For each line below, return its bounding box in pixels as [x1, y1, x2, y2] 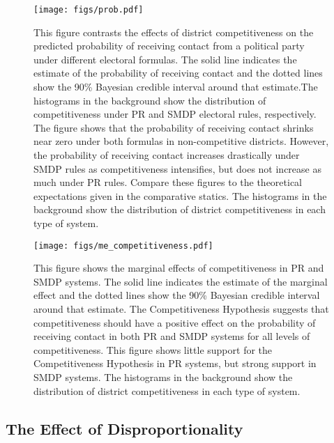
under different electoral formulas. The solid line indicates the [33, 52, 297, 66]
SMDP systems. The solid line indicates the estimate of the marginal [33, 274, 328, 288]
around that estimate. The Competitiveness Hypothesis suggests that [33, 302, 329, 316]
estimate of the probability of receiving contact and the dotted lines [33, 65, 323, 80]
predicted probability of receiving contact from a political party [33, 38, 305, 53]
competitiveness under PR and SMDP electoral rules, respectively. [33, 107, 317, 121]
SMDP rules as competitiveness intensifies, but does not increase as [33, 161, 321, 176]
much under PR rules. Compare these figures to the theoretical [33, 175, 303, 189]
